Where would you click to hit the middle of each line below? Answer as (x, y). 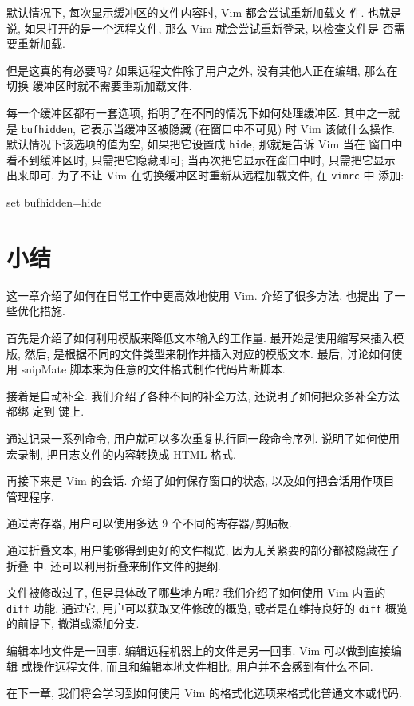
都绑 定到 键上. (45, 411)
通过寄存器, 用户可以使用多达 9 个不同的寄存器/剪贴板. (149, 523)
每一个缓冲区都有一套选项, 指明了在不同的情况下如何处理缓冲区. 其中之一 (198, 112)
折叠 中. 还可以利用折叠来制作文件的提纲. (114, 565)
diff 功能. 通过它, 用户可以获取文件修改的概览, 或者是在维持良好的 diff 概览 (207, 607)
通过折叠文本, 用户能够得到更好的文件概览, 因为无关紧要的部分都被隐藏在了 (203, 549)
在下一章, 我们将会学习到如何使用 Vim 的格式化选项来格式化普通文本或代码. (204, 693)
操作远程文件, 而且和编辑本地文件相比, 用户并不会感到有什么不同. (203, 666)
